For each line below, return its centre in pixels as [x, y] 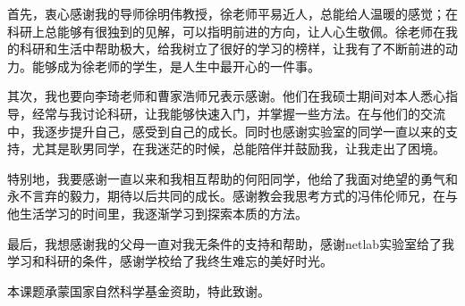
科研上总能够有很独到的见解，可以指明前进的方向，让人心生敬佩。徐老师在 [226, 31]
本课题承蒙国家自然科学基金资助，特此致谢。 [139, 290]
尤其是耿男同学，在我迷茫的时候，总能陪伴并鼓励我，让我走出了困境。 [238, 149]
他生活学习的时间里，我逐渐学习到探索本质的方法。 [157, 213]
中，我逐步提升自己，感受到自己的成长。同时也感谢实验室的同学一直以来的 [226, 131]
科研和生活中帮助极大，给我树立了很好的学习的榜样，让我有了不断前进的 [232, 49]
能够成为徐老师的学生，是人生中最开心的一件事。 [176, 66]
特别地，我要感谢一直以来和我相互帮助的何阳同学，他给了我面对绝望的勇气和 [232, 178]
